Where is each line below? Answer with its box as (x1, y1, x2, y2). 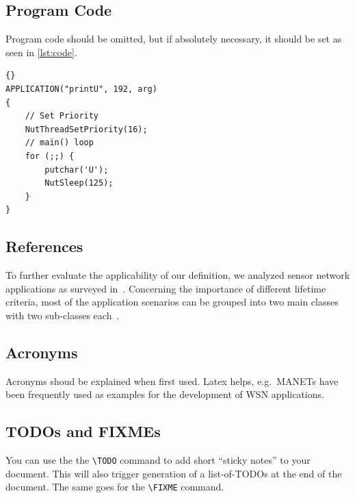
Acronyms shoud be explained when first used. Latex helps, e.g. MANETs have (5, 373, 339, 388)
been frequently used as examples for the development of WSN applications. (5, 387, 324, 401)
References (5, 236, 83, 257)
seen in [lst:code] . (5, 45, 77, 59)
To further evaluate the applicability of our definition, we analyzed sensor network (5, 268, 350, 282)
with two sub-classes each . (5, 308, 120, 322)
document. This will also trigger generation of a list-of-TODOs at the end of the (5, 466, 342, 480)
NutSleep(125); (44, 178, 114, 188)
